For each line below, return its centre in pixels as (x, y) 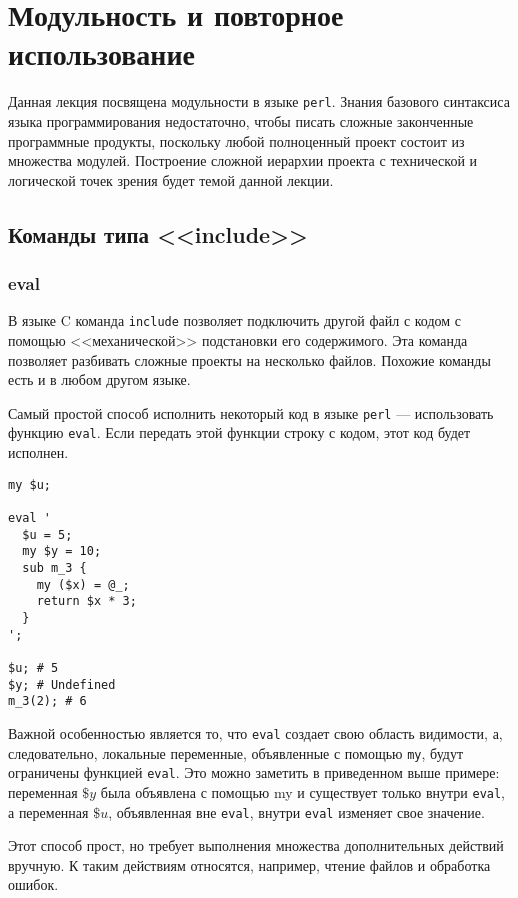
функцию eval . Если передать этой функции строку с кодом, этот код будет (239, 432)
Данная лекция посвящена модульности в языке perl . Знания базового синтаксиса (259, 101)
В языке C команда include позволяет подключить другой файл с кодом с (235, 320)
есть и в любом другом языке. (99, 379)
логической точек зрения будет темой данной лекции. (171, 179)
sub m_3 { (54, 567)
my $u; (29, 484)
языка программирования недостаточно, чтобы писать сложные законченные (241, 120)
